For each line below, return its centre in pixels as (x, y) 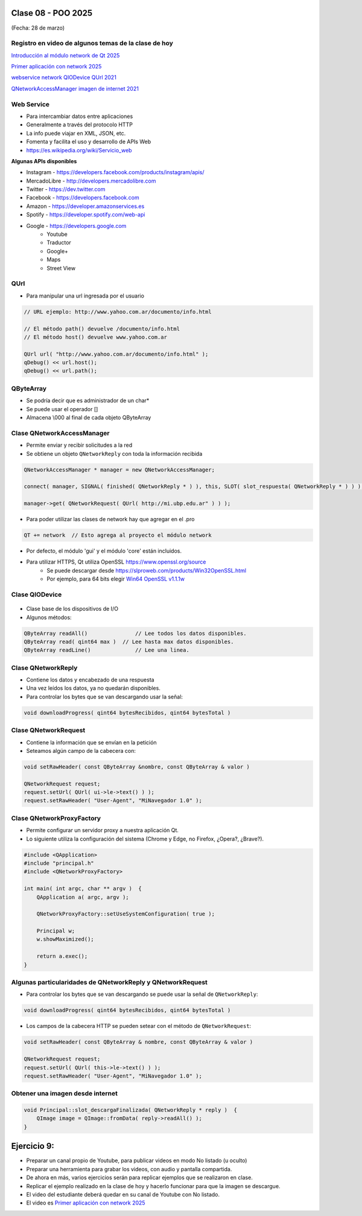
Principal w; (56, 931)
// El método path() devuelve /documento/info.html (102, 329)
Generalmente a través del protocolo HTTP (79, 125)
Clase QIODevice (37, 594)
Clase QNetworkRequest (48, 730)
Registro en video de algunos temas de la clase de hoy (92, 44)
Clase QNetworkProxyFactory (56, 818)
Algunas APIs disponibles (44, 161)
